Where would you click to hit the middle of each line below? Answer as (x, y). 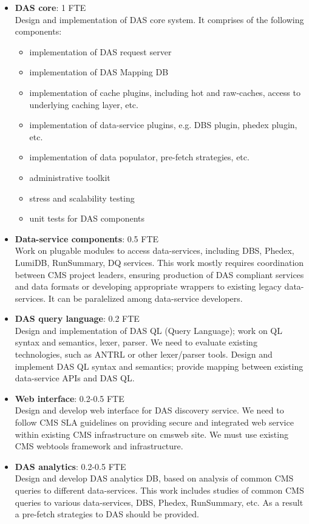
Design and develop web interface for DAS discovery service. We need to (149, 410)
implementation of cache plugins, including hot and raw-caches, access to (165, 92)
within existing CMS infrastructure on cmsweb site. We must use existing (151, 434)
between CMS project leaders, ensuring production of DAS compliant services (159, 274)
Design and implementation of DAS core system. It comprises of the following (159, 19)
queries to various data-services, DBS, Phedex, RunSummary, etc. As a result (159, 502)
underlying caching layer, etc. (84, 104)
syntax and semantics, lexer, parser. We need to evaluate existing (136, 342)
